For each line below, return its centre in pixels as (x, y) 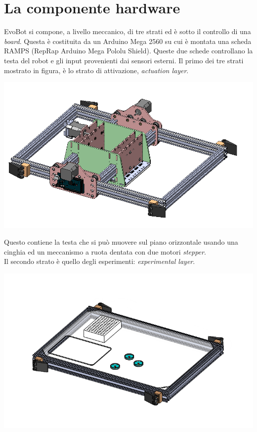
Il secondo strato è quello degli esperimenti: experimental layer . (100, 261)
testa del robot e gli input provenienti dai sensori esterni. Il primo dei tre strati (124, 60)
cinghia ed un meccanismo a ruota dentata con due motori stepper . (105, 251)
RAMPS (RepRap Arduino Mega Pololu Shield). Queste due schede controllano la (128, 51)
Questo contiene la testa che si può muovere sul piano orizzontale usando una (121, 241)
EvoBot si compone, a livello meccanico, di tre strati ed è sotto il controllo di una (128, 31)
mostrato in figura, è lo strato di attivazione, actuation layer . (96, 70)
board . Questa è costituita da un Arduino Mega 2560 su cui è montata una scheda (128, 41)
